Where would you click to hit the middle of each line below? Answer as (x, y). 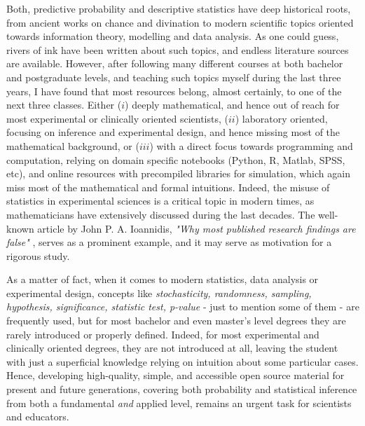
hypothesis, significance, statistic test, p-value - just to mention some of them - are (183, 307)
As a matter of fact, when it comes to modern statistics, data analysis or (163, 279)
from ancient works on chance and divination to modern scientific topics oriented (180, 22)
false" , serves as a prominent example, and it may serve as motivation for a (169, 242)
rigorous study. (38, 255)
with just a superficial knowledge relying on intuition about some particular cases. (182, 361)
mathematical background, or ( (73, 145)
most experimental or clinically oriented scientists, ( (117, 118)
